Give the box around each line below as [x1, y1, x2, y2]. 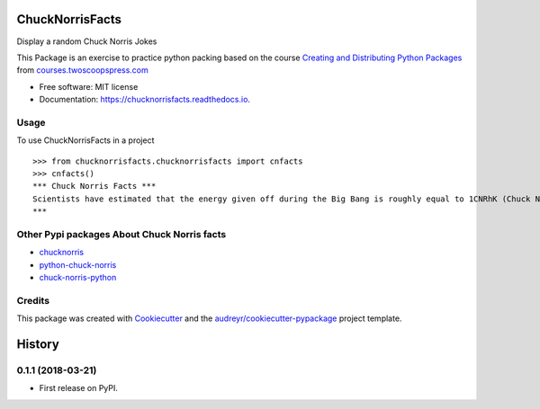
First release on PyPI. [39, 383, 119, 394]
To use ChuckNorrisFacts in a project [16, 135, 155, 146]
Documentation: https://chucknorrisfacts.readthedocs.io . [39, 94, 251, 105]
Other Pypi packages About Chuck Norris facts [16, 227, 227, 240]
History [16, 337, 60, 352]
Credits [16, 294, 49, 307]
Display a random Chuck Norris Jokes [16, 36, 157, 47]
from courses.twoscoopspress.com [16, 65, 148, 76]
